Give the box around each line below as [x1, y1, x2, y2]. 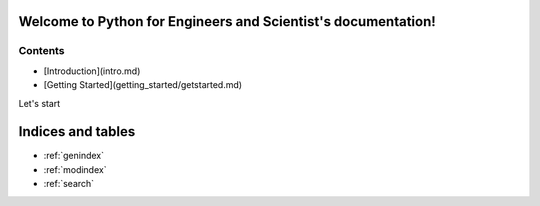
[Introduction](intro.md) [43, 65, 141, 77]
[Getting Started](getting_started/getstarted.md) [43, 79, 243, 91]
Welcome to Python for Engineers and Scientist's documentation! [18, 13, 437, 30]
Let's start [18, 97, 61, 109]
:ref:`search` [43, 178, 95, 190]
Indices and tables [18, 123, 136, 140]
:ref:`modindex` [43, 163, 107, 175]
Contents [18, 44, 65, 58]
